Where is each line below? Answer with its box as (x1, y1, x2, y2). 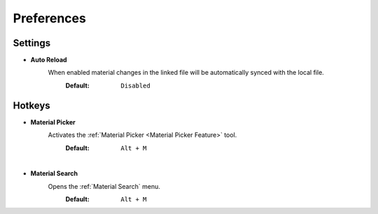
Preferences (13, 10, 87, 26)
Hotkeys (13, 99, 50, 111)
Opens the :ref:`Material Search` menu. (48, 182, 160, 190)
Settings (13, 37, 51, 49)
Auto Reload (30, 56, 67, 64)
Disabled (120, 81, 150, 90)
